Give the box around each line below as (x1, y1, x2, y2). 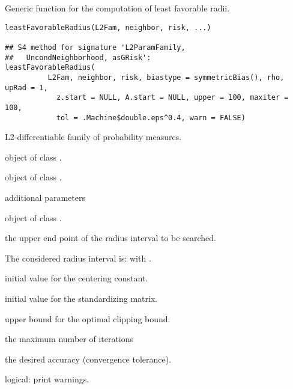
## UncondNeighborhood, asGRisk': (5, 53, 151, 62)
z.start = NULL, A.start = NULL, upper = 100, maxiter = (56, 93, 289, 102)
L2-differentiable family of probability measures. (5, 130, 182, 143)
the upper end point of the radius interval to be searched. (5, 231, 216, 244)
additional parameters (5, 191, 85, 203)
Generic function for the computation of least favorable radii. (5, 2, 230, 14)
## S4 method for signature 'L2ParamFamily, (5, 43, 186, 52)
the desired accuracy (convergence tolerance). (5, 352, 172, 365)
